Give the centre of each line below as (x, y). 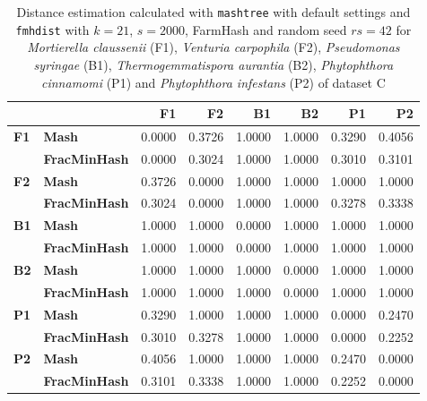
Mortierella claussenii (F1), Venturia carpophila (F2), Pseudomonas (213, 47)
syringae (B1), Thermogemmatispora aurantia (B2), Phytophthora (213, 64)
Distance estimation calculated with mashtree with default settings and (213, 12)
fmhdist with (52, 29)
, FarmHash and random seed (266, 29)
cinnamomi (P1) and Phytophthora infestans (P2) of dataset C (213, 82)
